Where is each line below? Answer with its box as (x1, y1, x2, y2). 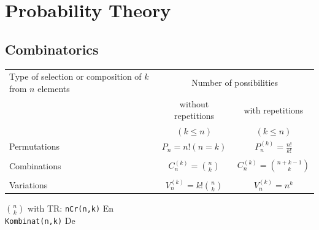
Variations (9, 178, 48, 191)
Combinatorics (5, 39, 99, 58)
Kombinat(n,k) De (5, 214, 75, 227)
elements (37, 82, 70, 94)
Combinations (9, 159, 61, 172)
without (179, 97, 209, 110)
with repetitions (244, 103, 304, 116)
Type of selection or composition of (9, 70, 142, 83)
